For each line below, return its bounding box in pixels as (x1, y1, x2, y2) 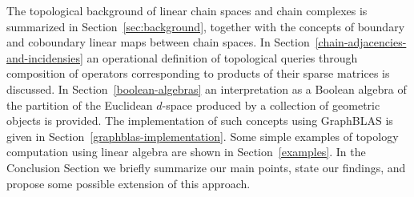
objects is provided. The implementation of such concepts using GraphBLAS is (6, 112, 393, 129)
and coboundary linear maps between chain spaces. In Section (6, 34, 310, 50)
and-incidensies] (6, 49, 83, 66)
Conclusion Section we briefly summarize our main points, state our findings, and (6, 159, 406, 175)
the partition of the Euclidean (6, 96, 153, 113)
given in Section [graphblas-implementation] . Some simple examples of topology (6, 127, 399, 144)
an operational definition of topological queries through (86, 49, 358, 66)
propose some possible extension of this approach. (6, 175, 251, 191)
